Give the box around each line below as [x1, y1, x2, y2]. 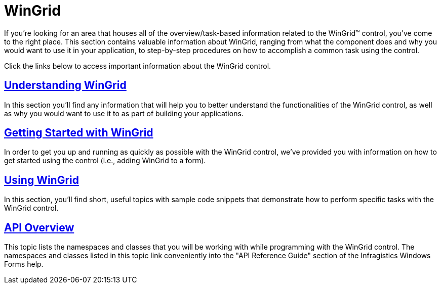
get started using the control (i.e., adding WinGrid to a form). [4, 156, 206, 165]
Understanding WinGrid [4, 79, 127, 92]
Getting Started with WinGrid [4, 126, 153, 139]
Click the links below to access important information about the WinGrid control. [4, 61, 271, 70]
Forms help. [4, 260, 44, 269]
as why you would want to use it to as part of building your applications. [4, 109, 244, 118]
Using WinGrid [4, 173, 79, 186]
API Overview [4, 221, 74, 234]
